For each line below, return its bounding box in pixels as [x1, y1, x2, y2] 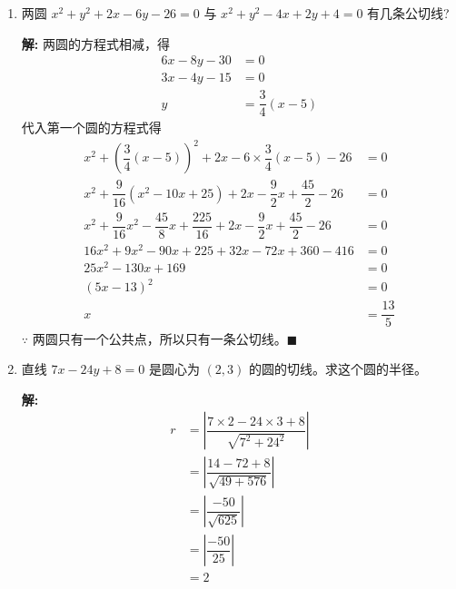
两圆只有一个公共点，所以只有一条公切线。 [32, 329, 287, 348]
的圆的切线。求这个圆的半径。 [248, 359, 427, 378]
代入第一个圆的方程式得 [21, 118, 162, 137]
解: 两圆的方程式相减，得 [21, 34, 170, 53]
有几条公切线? [367, 4, 450, 22]
